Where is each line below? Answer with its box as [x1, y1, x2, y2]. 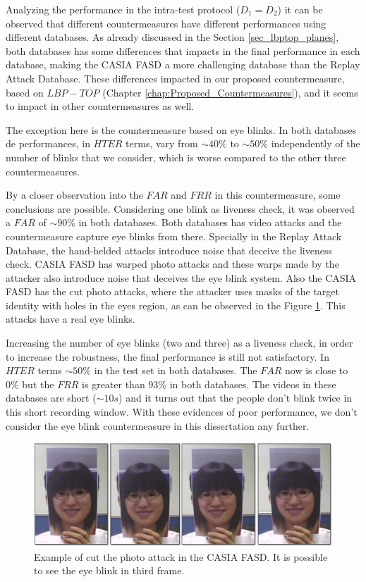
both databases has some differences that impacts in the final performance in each [6, 43, 360, 58]
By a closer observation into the [6, 187, 143, 202]
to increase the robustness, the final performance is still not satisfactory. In [6, 349, 329, 364]
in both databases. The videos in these [169, 376, 336, 391]
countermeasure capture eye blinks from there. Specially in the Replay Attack [6, 228, 342, 243]
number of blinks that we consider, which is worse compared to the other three [6, 149, 346, 164]
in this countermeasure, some [214, 187, 341, 202]
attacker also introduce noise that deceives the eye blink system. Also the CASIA [6, 270, 357, 285]
